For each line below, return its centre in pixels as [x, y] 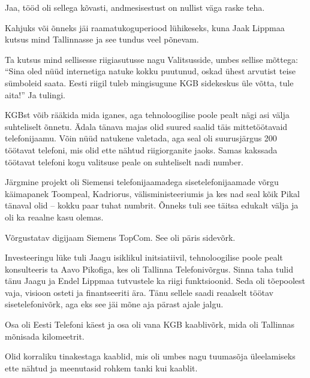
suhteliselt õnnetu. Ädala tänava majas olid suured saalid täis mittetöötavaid [146, 126]
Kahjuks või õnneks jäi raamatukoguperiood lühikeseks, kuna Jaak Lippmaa [145, 27]
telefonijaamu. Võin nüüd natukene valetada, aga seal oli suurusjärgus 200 [141, 138]
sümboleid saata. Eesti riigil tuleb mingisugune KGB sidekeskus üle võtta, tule [149, 82]
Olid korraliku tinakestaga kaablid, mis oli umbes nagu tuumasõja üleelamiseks [150, 356]
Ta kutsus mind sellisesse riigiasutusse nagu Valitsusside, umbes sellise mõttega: [151, 59]
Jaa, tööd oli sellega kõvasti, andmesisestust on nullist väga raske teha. [135, 7]
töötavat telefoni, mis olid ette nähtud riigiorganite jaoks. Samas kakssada [141, 149]
